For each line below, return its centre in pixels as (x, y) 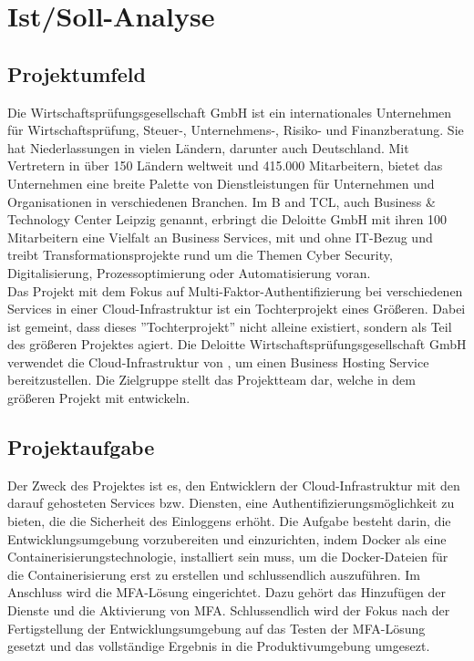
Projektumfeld (77, 73)
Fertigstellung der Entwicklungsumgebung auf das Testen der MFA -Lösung (216, 628)
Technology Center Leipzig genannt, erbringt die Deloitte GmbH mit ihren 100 (227, 219)
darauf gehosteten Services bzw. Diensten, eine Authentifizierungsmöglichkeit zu (231, 503)
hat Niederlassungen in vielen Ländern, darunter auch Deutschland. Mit (208, 147)
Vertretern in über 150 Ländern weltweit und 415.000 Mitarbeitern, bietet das (225, 165)
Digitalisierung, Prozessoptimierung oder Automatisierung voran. (189, 272)
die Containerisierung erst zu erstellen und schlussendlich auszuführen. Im (214, 574)
